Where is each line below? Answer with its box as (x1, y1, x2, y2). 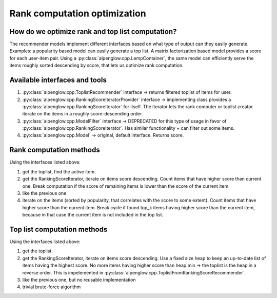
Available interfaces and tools (9, 76, 107, 85)
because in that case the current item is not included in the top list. (22, 212, 164, 218)
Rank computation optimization (9, 8, 146, 19)
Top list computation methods (9, 225, 108, 233)
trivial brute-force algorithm (22, 284, 81, 290)
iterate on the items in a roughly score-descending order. (22, 111, 143, 117)
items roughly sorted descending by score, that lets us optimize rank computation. (9, 62, 184, 69)
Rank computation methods (9, 146, 100, 154)
